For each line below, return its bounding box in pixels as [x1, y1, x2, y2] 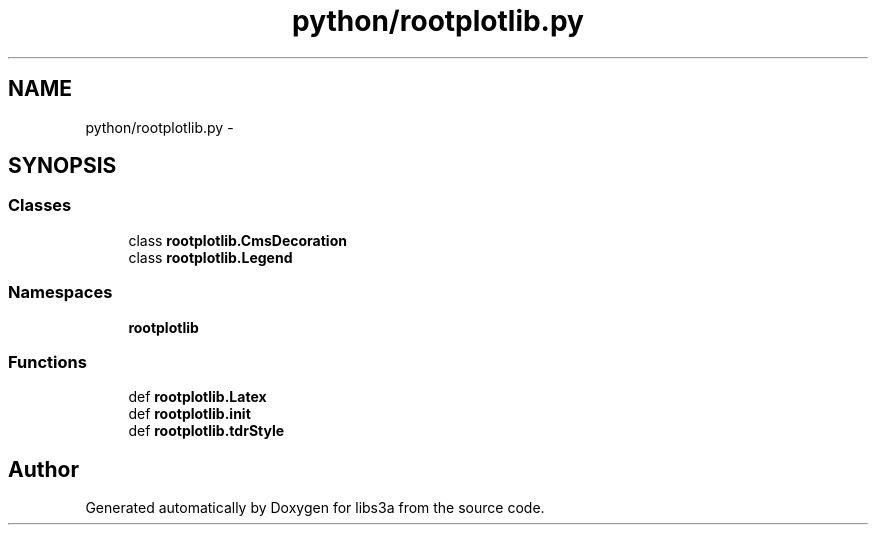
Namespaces [8, 282, 113, 303]
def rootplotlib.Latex [128, 388, 267, 406]
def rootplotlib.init [128, 405, 251, 423]
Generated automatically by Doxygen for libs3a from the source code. [85, 499, 545, 517]
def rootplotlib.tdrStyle [128, 422, 285, 440]
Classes [8, 195, 72, 216]
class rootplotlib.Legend [128, 248, 293, 266]
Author [8, 456, 79, 482]
